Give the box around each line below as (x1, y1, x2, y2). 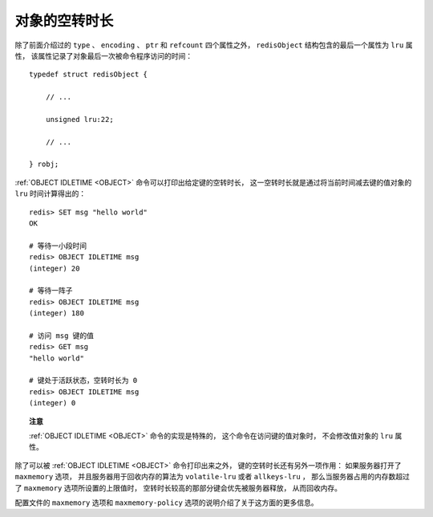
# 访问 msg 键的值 (29, 331, 95, 340)
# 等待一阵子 (29, 286, 73, 295)
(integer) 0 (29, 398, 76, 408)
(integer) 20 (29, 263, 80, 273)
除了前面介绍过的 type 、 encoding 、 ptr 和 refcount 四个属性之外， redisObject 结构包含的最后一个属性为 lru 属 (14, 40, 413, 50)
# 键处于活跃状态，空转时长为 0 (29, 376, 138, 385)
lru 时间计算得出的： (14, 189, 87, 198)
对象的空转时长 (14, 12, 114, 30)
